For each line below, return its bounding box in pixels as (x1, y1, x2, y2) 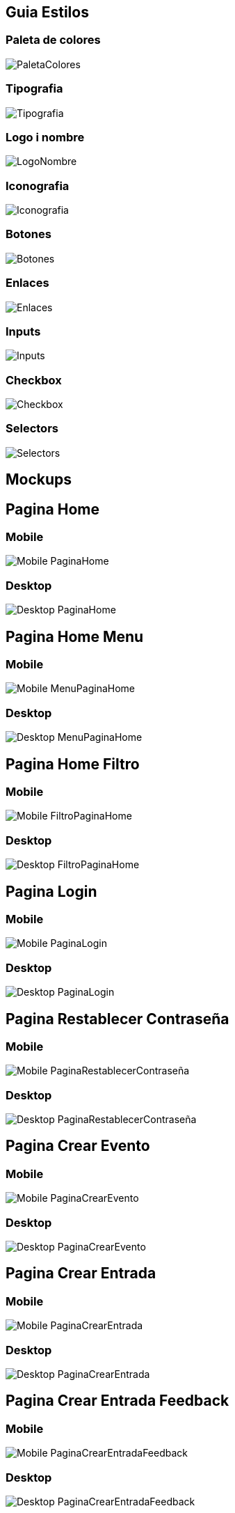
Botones (6, 227, 51, 242)
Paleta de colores (6, 33, 101, 47)
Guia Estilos (6, 3, 89, 21)
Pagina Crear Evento (6, 1137, 150, 1155)
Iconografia (6, 178, 70, 193)
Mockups (6, 471, 72, 489)
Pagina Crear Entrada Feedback (6, 1392, 229, 1410)
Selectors (6, 421, 58, 436)
